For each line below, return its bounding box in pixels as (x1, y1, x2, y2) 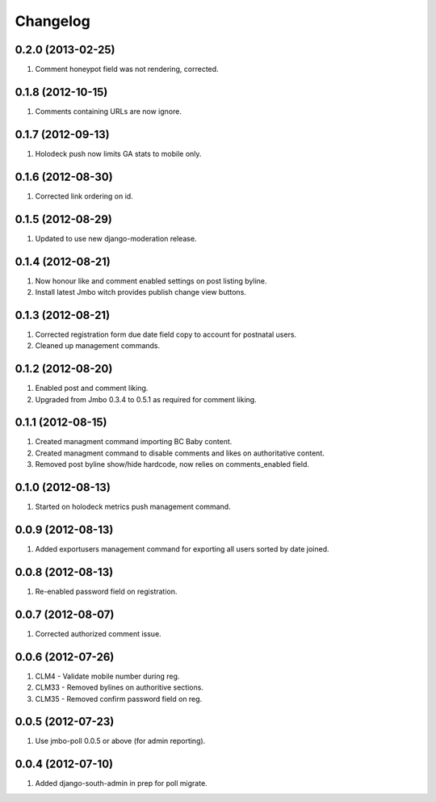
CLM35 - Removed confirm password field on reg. (35, 694, 203, 703)
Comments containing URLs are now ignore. (35, 106, 182, 116)
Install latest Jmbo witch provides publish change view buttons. (35, 287, 246, 296)
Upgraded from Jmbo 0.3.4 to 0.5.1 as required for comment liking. (35, 394, 258, 404)
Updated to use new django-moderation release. (35, 233, 197, 243)
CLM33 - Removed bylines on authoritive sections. (35, 682, 203, 692)
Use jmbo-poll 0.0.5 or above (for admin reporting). (35, 736, 206, 746)
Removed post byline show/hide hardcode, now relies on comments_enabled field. (35, 460, 310, 469)
